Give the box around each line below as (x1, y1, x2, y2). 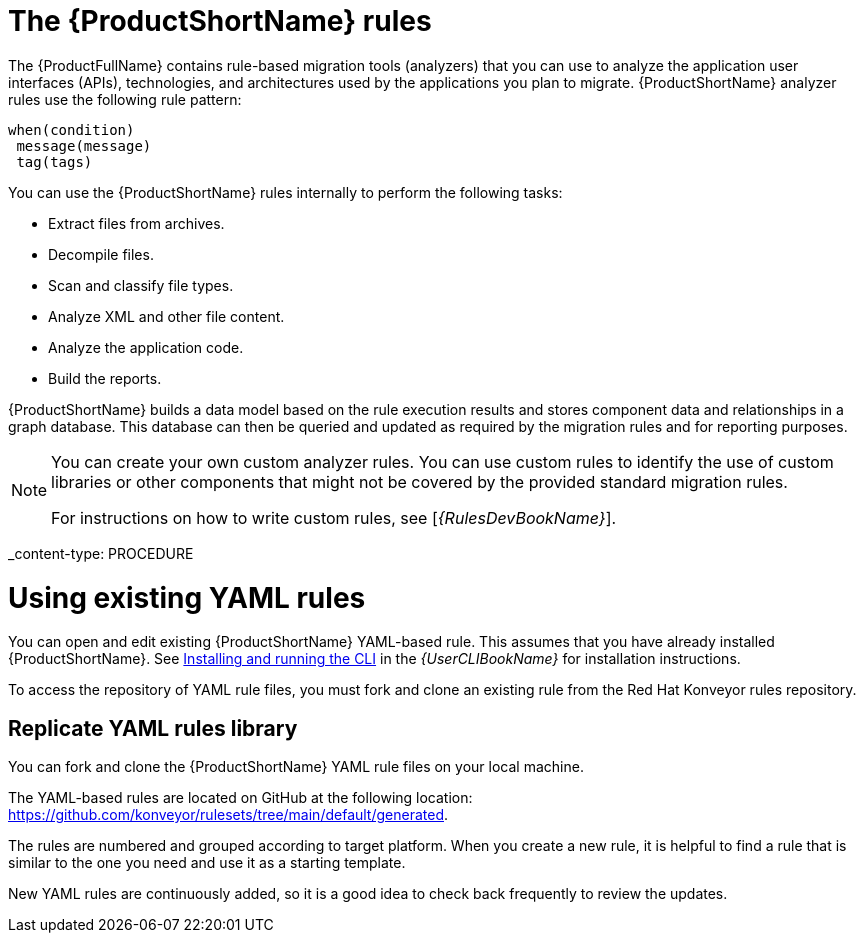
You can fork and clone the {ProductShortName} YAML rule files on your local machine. (8, 758, 584, 776)
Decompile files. (48, 245, 154, 263)
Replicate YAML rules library (8, 715, 298, 741)
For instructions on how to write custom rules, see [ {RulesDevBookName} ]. (51, 507, 617, 528)
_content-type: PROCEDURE (8, 544, 194, 562)
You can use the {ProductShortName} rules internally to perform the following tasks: (8, 183, 563, 201)
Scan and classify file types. (48, 276, 234, 294)
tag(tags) (16, 153, 93, 170)
